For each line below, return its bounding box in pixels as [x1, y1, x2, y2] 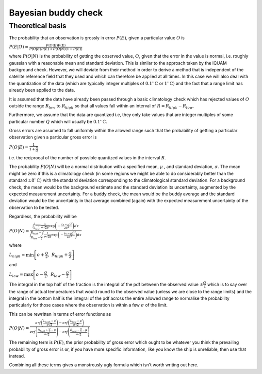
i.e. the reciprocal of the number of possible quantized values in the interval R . [9, 154, 166, 160]
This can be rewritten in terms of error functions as [9, 311, 111, 317]
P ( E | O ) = [9, 44, 29, 50]
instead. [9, 353, 25, 359]
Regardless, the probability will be [9, 214, 77, 220]
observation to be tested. [9, 204, 59, 210]
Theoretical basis [9, 21, 66, 30]
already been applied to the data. [9, 87, 75, 93]
